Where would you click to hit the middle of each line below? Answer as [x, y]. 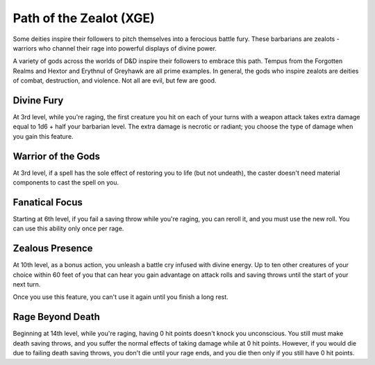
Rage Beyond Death [56, 317]
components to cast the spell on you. [66, 182]
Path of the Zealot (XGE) [84, 18]
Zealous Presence [53, 249]
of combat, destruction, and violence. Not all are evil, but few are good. [115, 80]
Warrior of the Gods [57, 156]
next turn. [27, 285]
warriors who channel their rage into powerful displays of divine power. [115, 48]
